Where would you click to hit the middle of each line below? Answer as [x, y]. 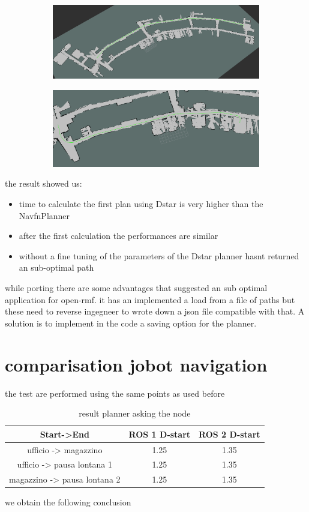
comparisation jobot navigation [136, 364]
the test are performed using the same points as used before [115, 393]
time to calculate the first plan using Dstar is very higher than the [141, 204]
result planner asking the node [135, 413]
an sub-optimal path [56, 267]
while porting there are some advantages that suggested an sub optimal [136, 288]
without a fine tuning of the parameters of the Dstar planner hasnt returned [159, 255]
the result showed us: [43, 183]
